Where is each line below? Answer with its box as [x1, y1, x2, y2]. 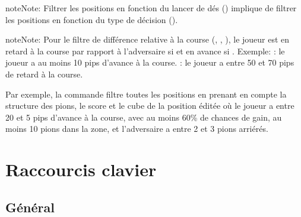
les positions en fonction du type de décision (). [5, 13, 178, 25]
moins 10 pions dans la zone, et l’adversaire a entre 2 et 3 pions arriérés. [5, 122, 268, 135]
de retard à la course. [5, 67, 83, 80]
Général [5, 197, 55, 216]
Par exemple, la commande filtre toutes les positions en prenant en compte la [5, 88, 287, 100]
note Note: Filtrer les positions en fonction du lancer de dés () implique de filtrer [5, 2, 297, 14]
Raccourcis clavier [5, 157, 157, 182]
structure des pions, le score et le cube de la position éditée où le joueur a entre [5, 99, 294, 112]
